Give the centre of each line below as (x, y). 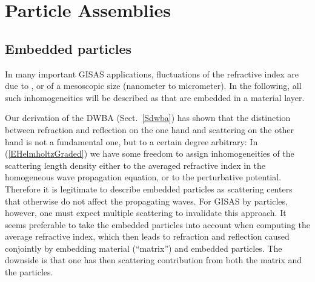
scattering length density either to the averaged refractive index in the (135, 165)
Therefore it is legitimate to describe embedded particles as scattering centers (149, 189)
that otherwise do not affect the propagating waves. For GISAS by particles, (146, 201)
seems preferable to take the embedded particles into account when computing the (157, 224)
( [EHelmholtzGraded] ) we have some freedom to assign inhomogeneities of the (150, 153)
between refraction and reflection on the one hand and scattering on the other (150, 129)
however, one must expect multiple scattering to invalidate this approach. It (146, 213)
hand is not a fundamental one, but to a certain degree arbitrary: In (131, 141)
